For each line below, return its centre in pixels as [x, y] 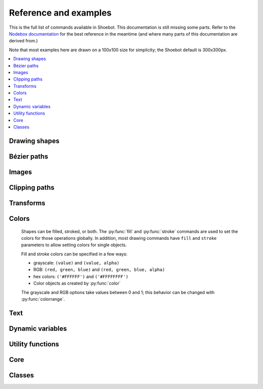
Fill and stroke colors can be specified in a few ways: [74, 254]
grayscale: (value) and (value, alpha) [76, 263]
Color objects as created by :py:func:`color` [77, 283]
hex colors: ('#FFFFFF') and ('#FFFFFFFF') [81, 276]
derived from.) [23, 41]
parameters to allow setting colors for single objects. [74, 245]
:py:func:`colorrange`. [43, 299]
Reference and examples [60, 13]
